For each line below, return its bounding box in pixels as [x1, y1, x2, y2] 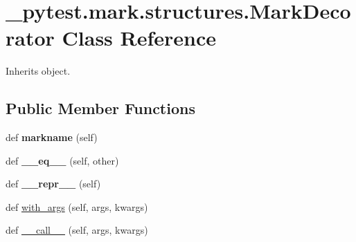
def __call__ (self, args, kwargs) [6, 223, 148, 237]
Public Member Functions [6, 97, 195, 119]
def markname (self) [6, 130, 98, 145]
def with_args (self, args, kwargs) [6, 199, 148, 214]
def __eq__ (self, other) [6, 153, 119, 167]
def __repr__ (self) [6, 176, 101, 191]
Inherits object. [6, 64, 71, 78]
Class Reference [62, 24, 217, 52]
